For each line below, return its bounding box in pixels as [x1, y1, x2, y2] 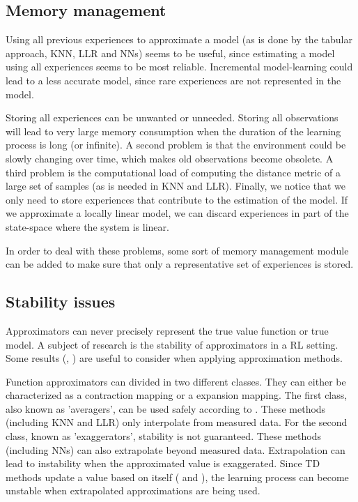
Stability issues [6, 291, 116, 312]
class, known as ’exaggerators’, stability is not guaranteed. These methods [6, 429, 321, 443]
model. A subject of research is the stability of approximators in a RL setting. [6, 337, 338, 351]
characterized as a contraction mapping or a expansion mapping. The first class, [6, 388, 348, 402]
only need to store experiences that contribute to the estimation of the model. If [6, 192, 348, 206]
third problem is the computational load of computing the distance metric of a [6, 165, 341, 179]
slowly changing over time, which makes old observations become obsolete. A [6, 151, 334, 165]
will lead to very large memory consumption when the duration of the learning [6, 123, 341, 138]
